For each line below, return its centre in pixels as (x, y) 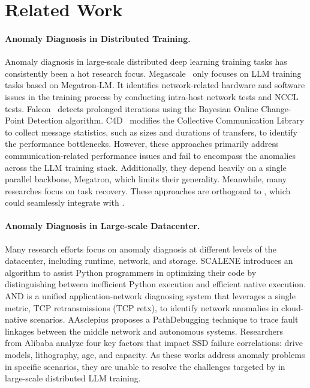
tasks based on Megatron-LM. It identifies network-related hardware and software (155, 85)
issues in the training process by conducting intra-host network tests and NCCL (152, 96)
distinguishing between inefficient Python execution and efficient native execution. (156, 284)
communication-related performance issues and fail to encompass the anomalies (151, 155)
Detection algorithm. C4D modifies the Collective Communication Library (166, 120)
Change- (276, 108)
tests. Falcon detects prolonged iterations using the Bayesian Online (132, 108)
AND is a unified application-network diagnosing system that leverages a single (150, 296)
